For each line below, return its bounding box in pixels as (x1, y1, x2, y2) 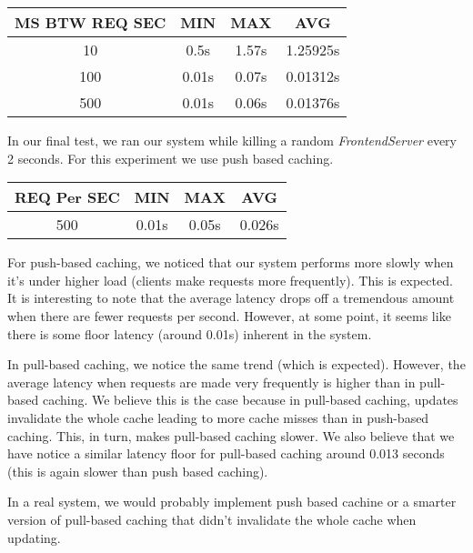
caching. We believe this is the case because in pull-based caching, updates (42, 390, 458, 409)
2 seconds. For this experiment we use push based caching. (7, 148, 334, 167)
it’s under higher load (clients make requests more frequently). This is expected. (7, 270, 453, 289)
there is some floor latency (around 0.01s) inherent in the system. (7, 324, 372, 343)
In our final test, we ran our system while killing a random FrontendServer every (7, 131, 457, 149)
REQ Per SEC (15, 186, 120, 208)
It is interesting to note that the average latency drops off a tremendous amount (7, 288, 455, 307)
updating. (7, 528, 61, 547)
